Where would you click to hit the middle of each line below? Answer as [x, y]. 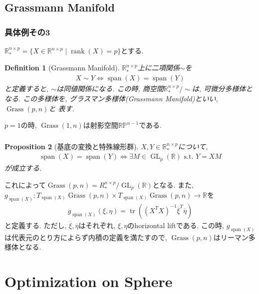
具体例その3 [27, 32]
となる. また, [173, 184]
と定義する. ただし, [36, 225]
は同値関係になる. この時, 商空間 [110, 88]
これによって [25, 184]
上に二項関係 [158, 68]
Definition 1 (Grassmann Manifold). [62, 68]
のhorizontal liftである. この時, [176, 225]
